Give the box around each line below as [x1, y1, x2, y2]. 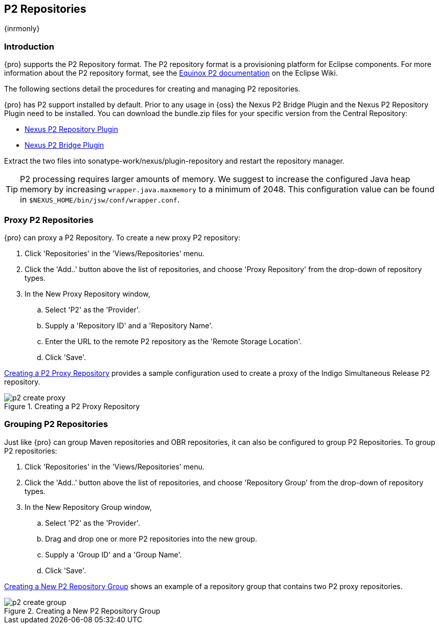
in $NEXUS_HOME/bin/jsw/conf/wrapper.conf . [20, 194, 180, 205]
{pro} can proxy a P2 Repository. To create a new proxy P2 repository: [4, 233, 240, 242]
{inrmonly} [4, 24, 40, 33]
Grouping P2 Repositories [4, 419, 108, 430]
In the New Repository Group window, [25, 502, 152, 511]
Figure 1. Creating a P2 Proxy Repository [4, 401, 140, 411]
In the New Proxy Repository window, [25, 289, 150, 298]
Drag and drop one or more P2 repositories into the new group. [45, 534, 257, 543]
